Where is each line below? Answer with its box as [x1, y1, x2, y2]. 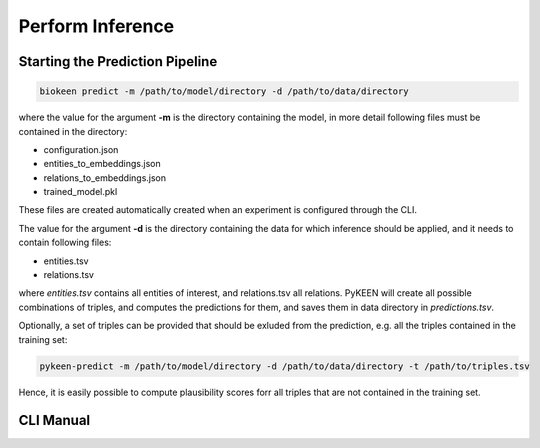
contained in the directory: [18, 125, 128, 137]
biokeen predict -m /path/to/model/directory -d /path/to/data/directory [39, 86, 409, 97]
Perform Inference [18, 15, 175, 37]
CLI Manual [18, 412, 91, 429]
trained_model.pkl [43, 186, 118, 198]
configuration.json [43, 143, 119, 155]
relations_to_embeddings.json [43, 171, 167, 184]
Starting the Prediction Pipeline [18, 53, 218, 70]
